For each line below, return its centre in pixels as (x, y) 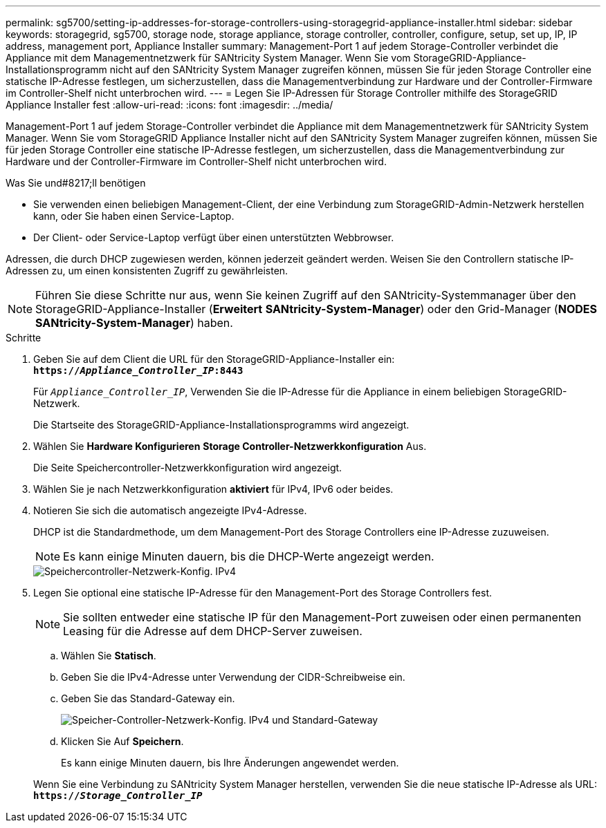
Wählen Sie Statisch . (109, 656)
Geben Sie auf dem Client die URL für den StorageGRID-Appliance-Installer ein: (214, 359)
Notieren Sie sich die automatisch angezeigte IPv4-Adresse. (170, 510)
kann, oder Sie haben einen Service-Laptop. (134, 216)
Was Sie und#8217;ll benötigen (76, 183)
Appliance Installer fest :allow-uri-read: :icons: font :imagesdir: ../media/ (169, 105)
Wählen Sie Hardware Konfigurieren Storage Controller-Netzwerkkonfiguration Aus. (230, 446)
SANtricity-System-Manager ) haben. (134, 323)
